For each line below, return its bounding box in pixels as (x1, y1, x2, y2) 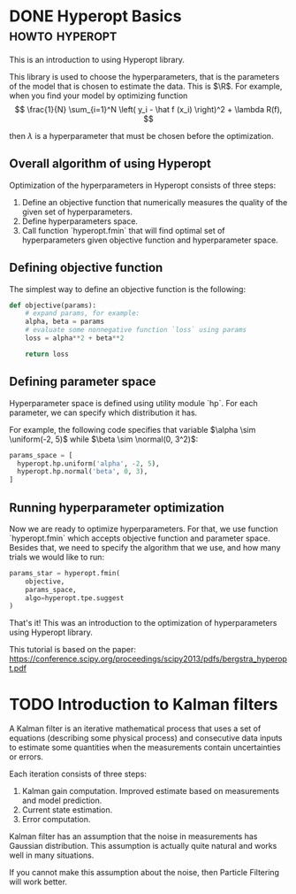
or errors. (9, 751, 44, 762)
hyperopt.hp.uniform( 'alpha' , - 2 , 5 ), (17, 459, 161, 468)
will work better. (9, 876, 68, 887)
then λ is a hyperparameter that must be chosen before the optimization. (9, 130, 274, 141)
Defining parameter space (9, 374, 156, 389)
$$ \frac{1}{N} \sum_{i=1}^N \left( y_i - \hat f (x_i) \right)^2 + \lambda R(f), (14, 104, 283, 114)
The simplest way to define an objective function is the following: (9, 283, 246, 294)
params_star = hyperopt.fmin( (9, 568, 121, 577)
